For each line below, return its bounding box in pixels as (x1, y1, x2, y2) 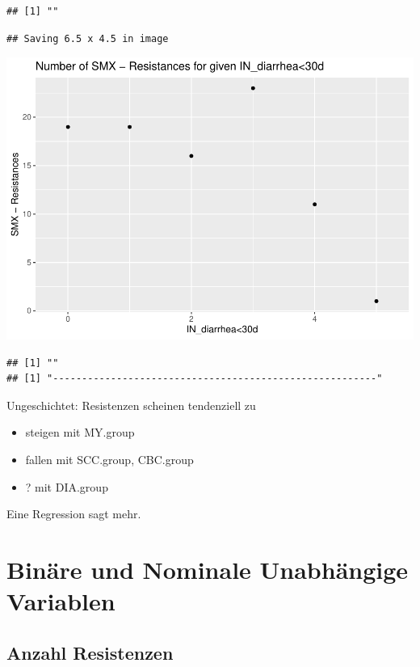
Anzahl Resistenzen (6, 640, 174, 665)
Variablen (6, 585, 115, 618)
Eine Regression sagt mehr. (6, 505, 141, 522)
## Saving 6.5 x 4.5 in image (6, 32, 169, 44)
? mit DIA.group (25, 478, 108, 495)
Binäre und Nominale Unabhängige (6, 553, 409, 586)
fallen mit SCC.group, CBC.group (25, 451, 194, 468)
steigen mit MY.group (25, 424, 135, 441)
